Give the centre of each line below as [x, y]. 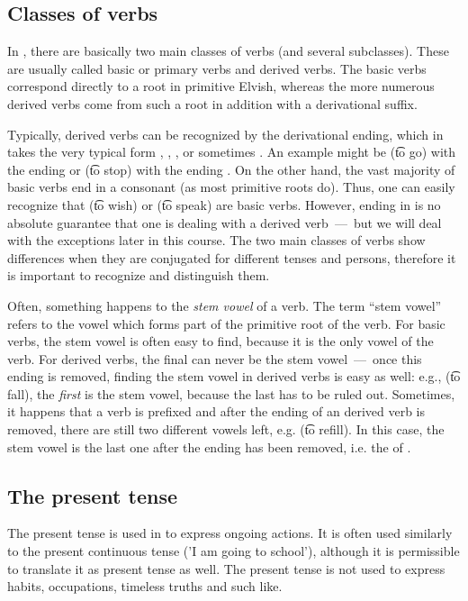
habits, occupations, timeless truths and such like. [145, 586]
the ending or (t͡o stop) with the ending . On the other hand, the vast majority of [231, 169]
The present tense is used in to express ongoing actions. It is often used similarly [230, 533]
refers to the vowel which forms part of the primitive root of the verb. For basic [226, 323]
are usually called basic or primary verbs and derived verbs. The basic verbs [217, 68]
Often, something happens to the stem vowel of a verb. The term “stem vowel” [225, 305]
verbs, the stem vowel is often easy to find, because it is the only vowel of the [220, 341]
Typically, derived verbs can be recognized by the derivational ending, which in [225, 134]
